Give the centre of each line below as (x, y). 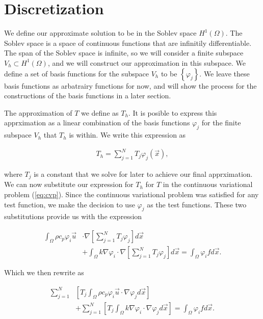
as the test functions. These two (197, 204)
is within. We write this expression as (127, 135)
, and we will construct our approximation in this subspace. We (147, 62)
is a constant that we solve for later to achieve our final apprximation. (143, 174)
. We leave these (225, 73)
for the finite (221, 123)
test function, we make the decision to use (70, 204)
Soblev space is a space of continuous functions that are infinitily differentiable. (128, 43)
